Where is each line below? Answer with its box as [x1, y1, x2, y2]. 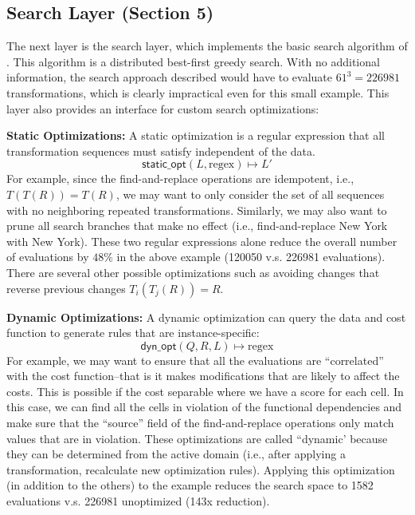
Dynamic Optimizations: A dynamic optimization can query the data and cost [6, 308, 406, 325]
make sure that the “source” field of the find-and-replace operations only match [6, 414, 394, 431]
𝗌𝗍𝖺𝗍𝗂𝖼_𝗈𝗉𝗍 [142, 159, 186, 171]
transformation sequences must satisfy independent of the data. [6, 142, 315, 159]
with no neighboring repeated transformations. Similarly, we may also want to [6, 201, 387, 218]
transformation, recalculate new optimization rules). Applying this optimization [6, 461, 395, 477]
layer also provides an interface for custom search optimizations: [6, 100, 319, 117]
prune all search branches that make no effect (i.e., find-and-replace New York [6, 217, 388, 234]
